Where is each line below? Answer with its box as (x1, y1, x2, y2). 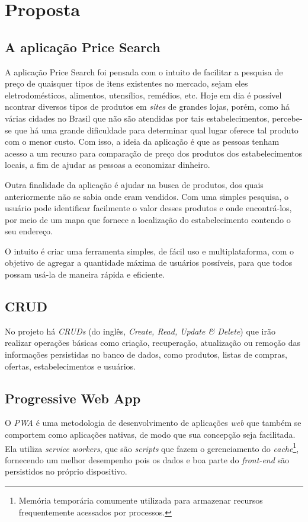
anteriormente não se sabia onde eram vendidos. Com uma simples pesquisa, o (5, 190, 288, 202)
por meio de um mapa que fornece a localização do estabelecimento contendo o (5, 213, 291, 225)
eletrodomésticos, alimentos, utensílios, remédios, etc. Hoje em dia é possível (5, 88, 282, 101)
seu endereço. (5, 225, 53, 237)
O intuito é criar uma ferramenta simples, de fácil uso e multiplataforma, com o (5, 244, 294, 257)
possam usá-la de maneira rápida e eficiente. (5, 268, 165, 281)
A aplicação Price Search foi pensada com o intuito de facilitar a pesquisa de (5, 65, 283, 78)
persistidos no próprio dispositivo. (5, 465, 127, 478)
